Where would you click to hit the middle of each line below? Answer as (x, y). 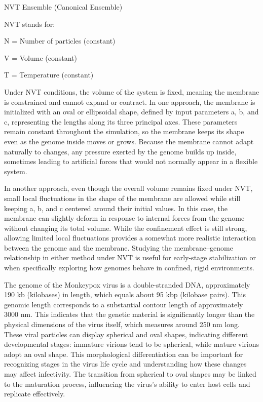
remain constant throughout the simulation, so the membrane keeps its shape (124, 131)
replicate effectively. (35, 394)
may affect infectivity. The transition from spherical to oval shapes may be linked (130, 374)
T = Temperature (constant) (49, 75)
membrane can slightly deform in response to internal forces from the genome (124, 218)
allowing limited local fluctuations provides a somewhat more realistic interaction (130, 238)
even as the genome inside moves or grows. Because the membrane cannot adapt (129, 141)
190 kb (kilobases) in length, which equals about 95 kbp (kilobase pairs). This (125, 294)
